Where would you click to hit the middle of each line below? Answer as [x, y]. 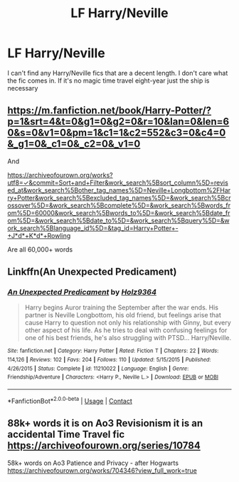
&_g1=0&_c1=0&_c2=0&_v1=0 [74, 144]
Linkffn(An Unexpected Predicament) [92, 272]
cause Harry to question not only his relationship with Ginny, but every [128, 323]
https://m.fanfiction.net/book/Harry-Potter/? [110, 111]
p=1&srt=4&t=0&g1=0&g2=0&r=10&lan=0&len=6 [118, 122]
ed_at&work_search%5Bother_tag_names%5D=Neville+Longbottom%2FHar [119, 190]
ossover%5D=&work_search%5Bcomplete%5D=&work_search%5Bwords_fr [119, 205]
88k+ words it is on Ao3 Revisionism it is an [105, 423]
